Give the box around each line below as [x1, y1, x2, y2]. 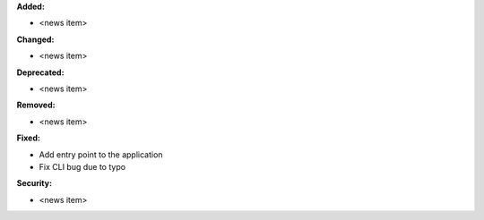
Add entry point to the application [39, 148, 163, 160]
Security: [16, 178, 53, 189]
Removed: [16, 99, 56, 111]
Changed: [16, 34, 55, 45]
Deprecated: [16, 67, 65, 78]
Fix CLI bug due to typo [39, 161, 125, 172]
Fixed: [16, 132, 40, 143]
